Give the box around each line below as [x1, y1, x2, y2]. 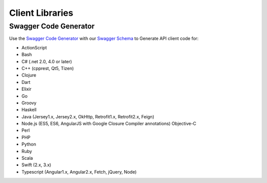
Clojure [21, 72, 37, 78]
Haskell [21, 107, 37, 113]
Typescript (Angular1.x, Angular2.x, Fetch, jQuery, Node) [21, 169, 137, 175]
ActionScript [21, 44, 47, 50]
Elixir [21, 86, 32, 92]
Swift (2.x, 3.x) [21, 162, 51, 168]
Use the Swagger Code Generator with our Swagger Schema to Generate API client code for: [9, 36, 199, 41]
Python [21, 141, 37, 147]
